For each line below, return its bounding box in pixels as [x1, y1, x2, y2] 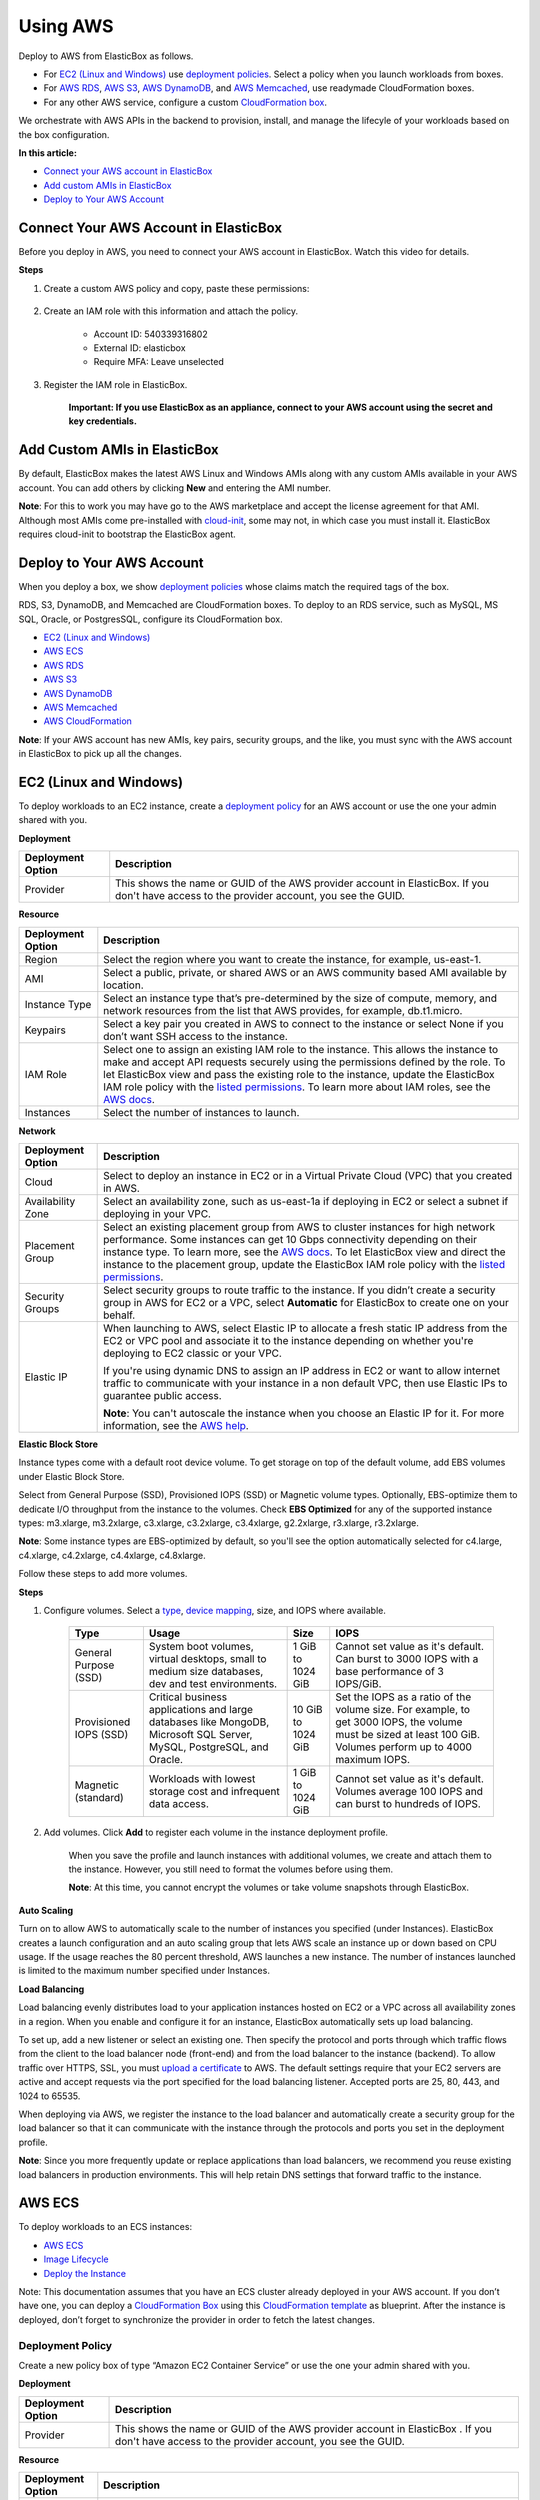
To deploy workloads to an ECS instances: [18, 2221, 193, 2233]
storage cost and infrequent [148, 1785, 280, 1799]
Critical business [148, 1690, 228, 1704]
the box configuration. [18, 128, 110, 140]
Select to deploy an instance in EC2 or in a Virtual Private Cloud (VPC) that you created [103, 1169, 513, 1183]
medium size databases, [148, 1665, 264, 1679]
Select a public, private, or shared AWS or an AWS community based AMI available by [103, 965, 507, 979]
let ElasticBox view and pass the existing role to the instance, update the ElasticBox [103, 1067, 495, 1081]
